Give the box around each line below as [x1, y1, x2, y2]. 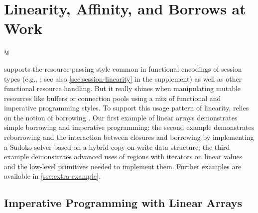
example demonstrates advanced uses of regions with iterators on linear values [4, 151, 243, 162]
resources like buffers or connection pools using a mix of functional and [4, 93, 221, 103]
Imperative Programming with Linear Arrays [4, 195, 243, 211]
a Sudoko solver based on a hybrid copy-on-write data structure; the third [4, 141, 230, 152]
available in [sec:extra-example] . [4, 171, 101, 181]
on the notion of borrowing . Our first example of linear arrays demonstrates [4, 112, 238, 122]
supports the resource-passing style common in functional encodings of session [4, 63, 242, 74]
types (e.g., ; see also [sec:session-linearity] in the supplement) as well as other [4, 73, 242, 84]
